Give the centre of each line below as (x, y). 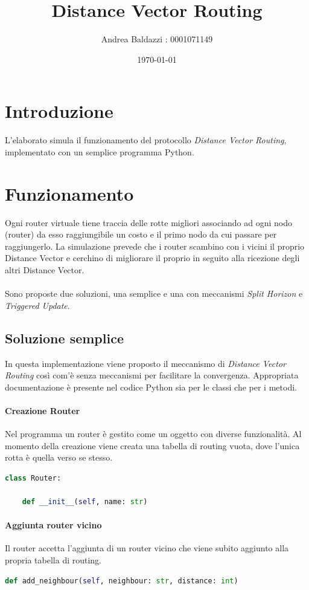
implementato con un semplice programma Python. (100, 151)
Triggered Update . (37, 305)
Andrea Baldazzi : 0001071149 (157, 39)
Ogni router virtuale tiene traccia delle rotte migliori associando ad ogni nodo (149, 222)
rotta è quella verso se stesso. (59, 457)
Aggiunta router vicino (53, 525)
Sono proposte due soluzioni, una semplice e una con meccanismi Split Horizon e (154, 293)
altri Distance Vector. (45, 269)
